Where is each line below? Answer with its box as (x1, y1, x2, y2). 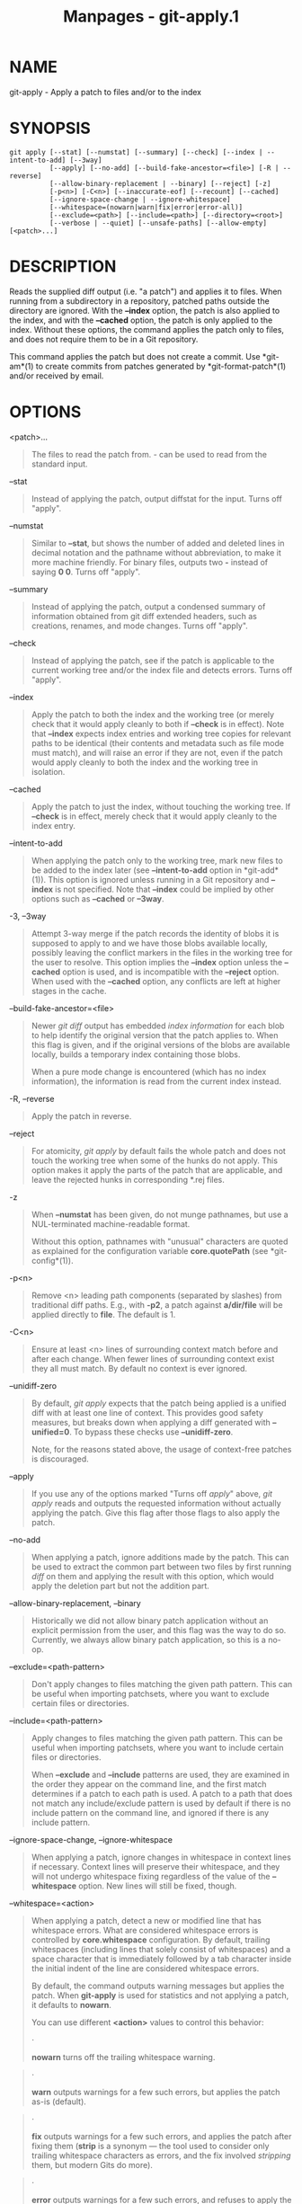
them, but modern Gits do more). (31, 2159, 153, 2170)
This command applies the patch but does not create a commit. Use (9, 351, 261, 361)
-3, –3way (9, 911, 47, 921)
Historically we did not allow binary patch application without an (31, 1615, 269, 1626)
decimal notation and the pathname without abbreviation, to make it (31, 547, 281, 558)
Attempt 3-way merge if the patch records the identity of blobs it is (31, 928, 280, 938)
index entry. (31, 820, 76, 831)
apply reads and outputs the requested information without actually (31, 1497, 281, 1508)
